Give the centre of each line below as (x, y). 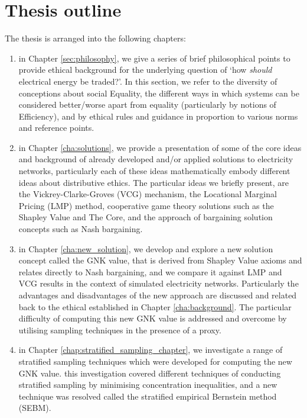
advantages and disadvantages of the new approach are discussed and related (158, 295)
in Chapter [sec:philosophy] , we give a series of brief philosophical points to (154, 58)
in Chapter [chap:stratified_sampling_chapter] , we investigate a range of (151, 350)
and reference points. (56, 128)
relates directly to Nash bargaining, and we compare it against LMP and (150, 271)
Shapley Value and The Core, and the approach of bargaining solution (146, 217)
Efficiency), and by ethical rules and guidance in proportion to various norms (158, 116)
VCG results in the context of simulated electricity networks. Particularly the (159, 283)
